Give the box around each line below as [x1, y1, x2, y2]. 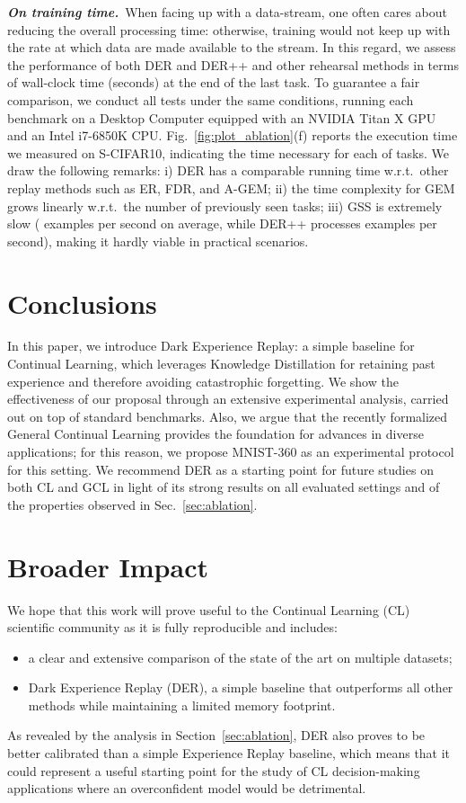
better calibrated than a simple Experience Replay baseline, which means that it [7, 744, 451, 763]
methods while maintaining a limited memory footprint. [28, 695, 336, 714]
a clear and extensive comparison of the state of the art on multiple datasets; [28, 647, 453, 666]
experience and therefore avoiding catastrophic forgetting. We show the [7, 371, 399, 390]
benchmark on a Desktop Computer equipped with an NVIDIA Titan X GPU [7, 108, 436, 127]
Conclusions [7, 284, 157, 321]
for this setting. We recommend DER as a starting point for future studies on [7, 459, 434, 478]
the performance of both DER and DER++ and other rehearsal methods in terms [7, 55, 459, 74]
